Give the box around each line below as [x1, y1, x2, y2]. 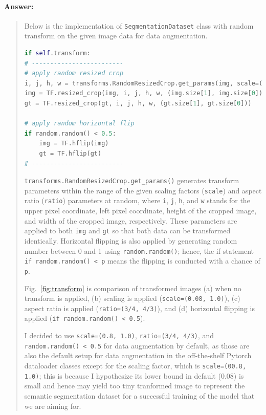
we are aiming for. [24, 400, 81, 411]
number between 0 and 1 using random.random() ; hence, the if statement [24, 245, 254, 256]
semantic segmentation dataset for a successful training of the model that [24, 390, 255, 401]
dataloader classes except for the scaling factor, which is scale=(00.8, [24, 360, 247, 371]
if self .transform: [24, 50, 91, 57]
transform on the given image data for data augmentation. [24, 30, 208, 41]
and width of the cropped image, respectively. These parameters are [24, 215, 237, 226]
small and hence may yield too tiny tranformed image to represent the [24, 380, 245, 391]
